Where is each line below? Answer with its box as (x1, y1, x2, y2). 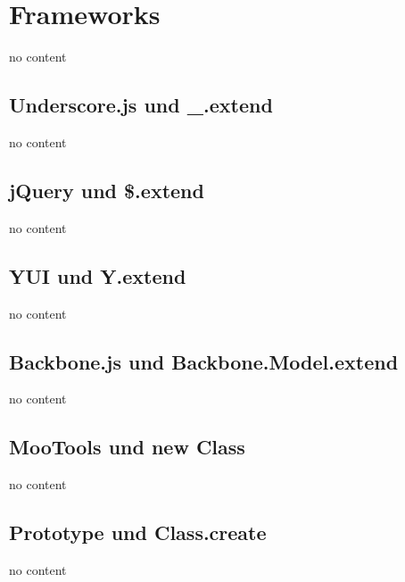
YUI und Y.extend (9, 262, 186, 289)
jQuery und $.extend (9, 176, 204, 204)
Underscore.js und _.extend (9, 91, 273, 119)
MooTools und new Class (9, 433, 245, 461)
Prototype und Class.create (9, 519, 267, 546)
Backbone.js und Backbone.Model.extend (9, 347, 399, 375)
